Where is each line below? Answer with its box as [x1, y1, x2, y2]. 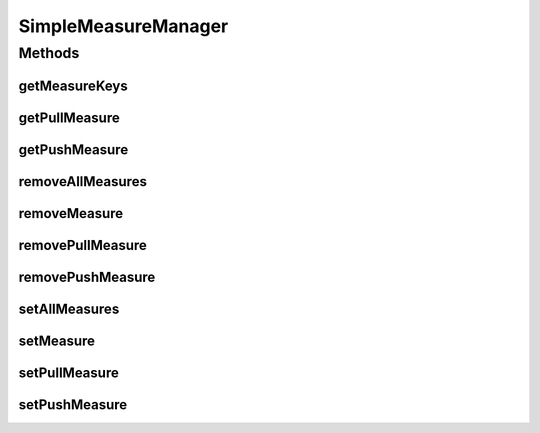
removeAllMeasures [18, 173, 147, 190]
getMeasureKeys [18, 77, 129, 94]
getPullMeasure [18, 109, 120, 126]
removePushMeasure [18, 268, 156, 285]
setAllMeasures [18, 300, 120, 317]
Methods [18, 44, 80, 62]
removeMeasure [18, 205, 124, 222]
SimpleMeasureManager [18, 15, 229, 37]
